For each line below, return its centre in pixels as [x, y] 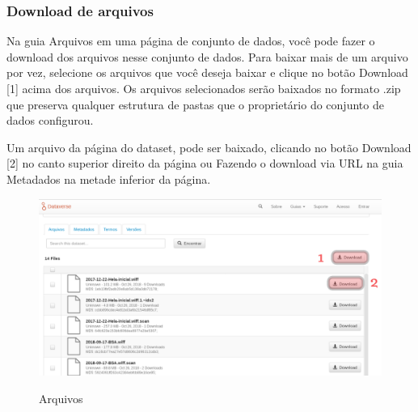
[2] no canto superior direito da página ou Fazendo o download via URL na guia [205, 163]
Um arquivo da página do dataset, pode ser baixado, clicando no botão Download [209, 147]
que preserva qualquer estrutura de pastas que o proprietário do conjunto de [195, 104]
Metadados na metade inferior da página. [109, 178]
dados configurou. [50, 120]
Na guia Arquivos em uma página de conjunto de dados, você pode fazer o [191, 41]
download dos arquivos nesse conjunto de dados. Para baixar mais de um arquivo [207, 56]
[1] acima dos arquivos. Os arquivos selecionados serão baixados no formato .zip [204, 88]
